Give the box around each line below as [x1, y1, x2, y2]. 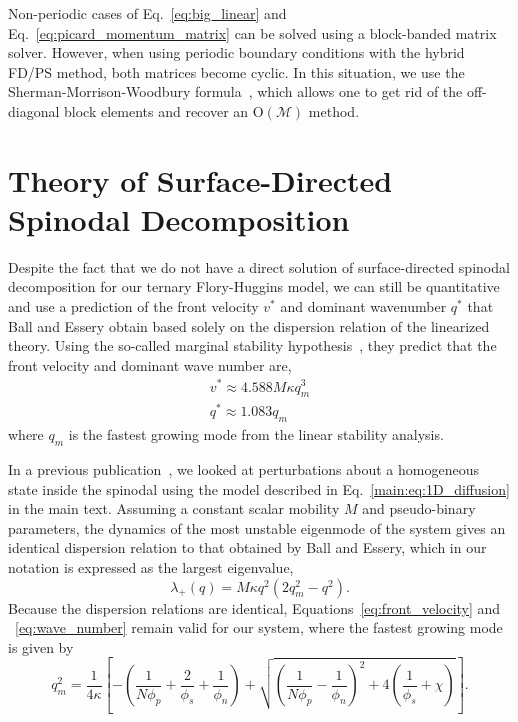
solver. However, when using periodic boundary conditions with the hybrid [8, 42, 465, 63]
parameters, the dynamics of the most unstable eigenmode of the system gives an [8, 517, 506, 538]
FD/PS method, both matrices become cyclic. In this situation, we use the [8, 61, 465, 82]
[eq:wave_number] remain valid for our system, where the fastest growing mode [15, 617, 503, 638]
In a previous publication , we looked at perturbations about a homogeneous [8, 459, 479, 480]
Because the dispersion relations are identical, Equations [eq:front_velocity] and [8, 597, 501, 618]
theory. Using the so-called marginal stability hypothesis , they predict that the [8, 335, 497, 356]
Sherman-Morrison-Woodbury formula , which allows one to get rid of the [8, 81, 463, 102]
